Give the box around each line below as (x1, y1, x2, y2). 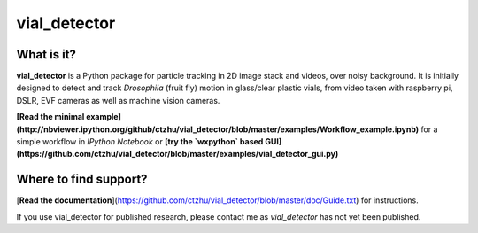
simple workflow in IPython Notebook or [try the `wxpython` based (16, 136, 264, 147)
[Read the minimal (16, 112, 85, 122)
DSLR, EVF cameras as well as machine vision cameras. (16, 95, 220, 105)
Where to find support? (16, 172, 148, 187)
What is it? (16, 47, 77, 62)
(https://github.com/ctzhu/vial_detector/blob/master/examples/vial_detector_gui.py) (16, 149, 339, 159)
